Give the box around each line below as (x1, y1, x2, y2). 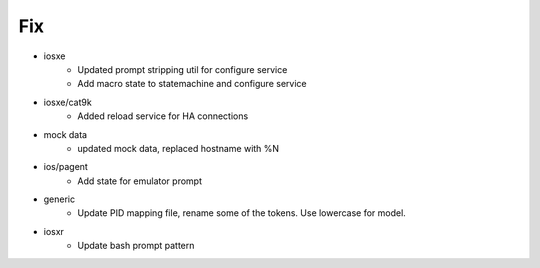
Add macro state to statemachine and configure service (77, 78, 307, 90)
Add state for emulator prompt (77, 175, 202, 187)
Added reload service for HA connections (77, 110, 249, 122)
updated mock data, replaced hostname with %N (77, 142, 280, 154)
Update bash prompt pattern (77, 240, 195, 252)
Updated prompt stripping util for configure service (77, 63, 288, 75)
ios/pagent (43, 161, 89, 173)
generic (43, 193, 75, 205)
